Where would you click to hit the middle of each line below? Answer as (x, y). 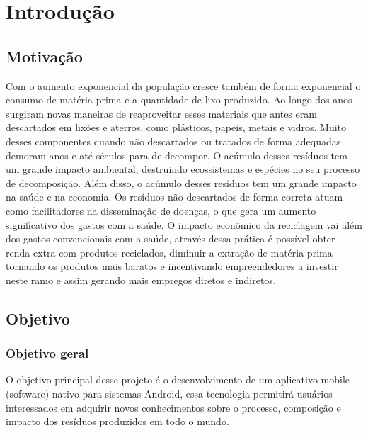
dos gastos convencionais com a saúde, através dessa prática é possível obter (171, 238)
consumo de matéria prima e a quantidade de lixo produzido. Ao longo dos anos (179, 100)
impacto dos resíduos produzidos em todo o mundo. (117, 421)
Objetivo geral (47, 353)
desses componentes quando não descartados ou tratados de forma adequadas (173, 141)
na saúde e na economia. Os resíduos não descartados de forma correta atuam (174, 197)
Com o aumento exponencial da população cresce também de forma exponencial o (183, 85)
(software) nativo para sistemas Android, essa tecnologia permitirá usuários (169, 394)
